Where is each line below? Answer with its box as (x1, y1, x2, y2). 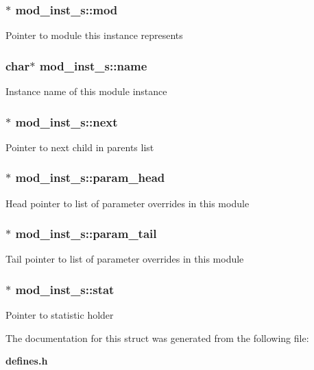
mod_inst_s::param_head (15, 169, 165, 186)
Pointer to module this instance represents (5, 28, 183, 42)
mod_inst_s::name (39, 57, 147, 74)
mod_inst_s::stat (15, 280, 114, 298)
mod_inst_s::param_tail (15, 225, 157, 242)
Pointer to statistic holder (5, 308, 114, 322)
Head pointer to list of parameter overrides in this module (5, 196, 250, 210)
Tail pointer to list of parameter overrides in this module (5, 252, 244, 266)
